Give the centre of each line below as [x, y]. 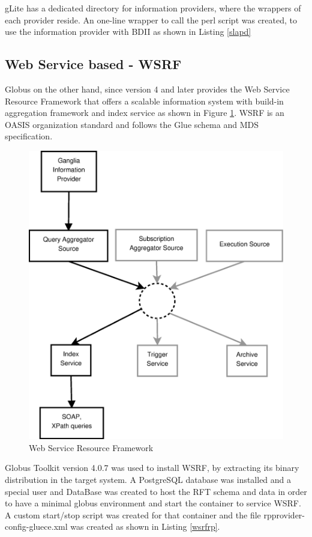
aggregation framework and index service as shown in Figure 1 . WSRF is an [145, 113]
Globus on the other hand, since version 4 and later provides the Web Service [147, 89]
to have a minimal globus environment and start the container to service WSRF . [153, 503]
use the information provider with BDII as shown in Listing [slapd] [128, 32]
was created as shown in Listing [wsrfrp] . [145, 526]
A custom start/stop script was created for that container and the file [133, 514]
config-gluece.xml [36, 526]
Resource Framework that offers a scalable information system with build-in [144, 101]
